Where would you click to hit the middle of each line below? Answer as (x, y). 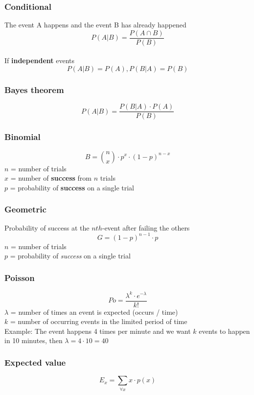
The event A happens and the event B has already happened (95, 25)
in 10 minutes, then (34, 340)
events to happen (224, 331)
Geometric (25, 209)
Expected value (35, 362)
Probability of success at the (47, 227)
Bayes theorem (34, 89)
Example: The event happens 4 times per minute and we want (98, 331)
